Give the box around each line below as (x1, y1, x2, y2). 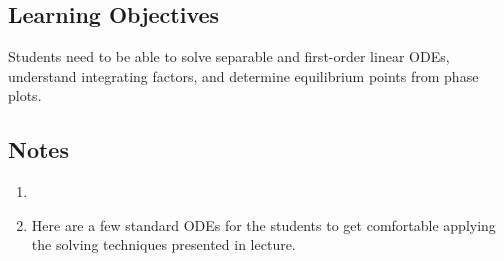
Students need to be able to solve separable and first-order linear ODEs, (8, 46, 450, 67)
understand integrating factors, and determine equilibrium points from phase (8, 65, 479, 86)
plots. (8, 85, 42, 106)
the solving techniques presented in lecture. (31, 234, 296, 255)
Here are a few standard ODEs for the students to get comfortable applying (31, 214, 496, 235)
